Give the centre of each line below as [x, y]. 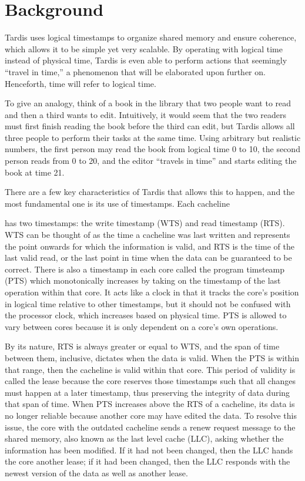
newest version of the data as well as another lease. [96, 472]
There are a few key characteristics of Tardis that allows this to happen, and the [150, 192]
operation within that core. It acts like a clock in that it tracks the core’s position [152, 292]
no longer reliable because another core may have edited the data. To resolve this [151, 415]
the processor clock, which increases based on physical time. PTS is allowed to [146, 315]
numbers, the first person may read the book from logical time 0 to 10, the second [152, 149]
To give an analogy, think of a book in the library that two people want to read [148, 103]
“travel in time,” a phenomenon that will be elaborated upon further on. [135, 71]
